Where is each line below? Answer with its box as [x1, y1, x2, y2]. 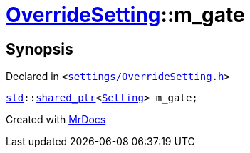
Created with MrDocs [6, 113, 106, 126]
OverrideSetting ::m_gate [6, 3, 245, 27]
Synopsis [6, 40, 73, 58]
